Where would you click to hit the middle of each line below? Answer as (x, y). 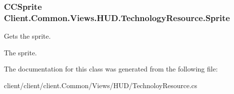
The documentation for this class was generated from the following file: (111, 69)
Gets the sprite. (28, 36)
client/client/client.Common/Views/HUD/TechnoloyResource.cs (101, 85)
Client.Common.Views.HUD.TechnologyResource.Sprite (117, 17)
